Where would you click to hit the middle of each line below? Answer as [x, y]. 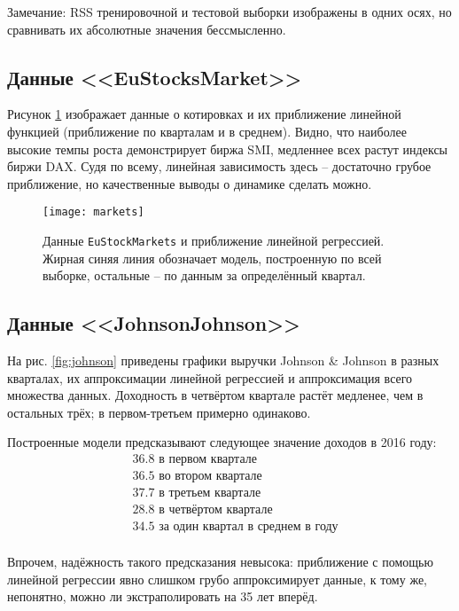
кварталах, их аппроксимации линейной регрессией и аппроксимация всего [210, 377]
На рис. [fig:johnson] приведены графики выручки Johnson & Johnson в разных [223, 360]
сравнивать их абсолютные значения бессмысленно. [147, 29]
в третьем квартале [210, 493]
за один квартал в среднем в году [249, 527]
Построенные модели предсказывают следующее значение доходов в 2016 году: [222, 442]
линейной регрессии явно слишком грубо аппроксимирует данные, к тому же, [217, 579]
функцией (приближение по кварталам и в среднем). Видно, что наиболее [207, 131]
